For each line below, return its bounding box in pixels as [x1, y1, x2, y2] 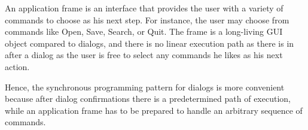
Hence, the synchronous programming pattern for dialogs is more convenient [5, 80, 285, 93]
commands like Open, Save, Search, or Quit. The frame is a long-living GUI [5, 25, 283, 38]
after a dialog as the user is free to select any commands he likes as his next [5, 49, 283, 61]
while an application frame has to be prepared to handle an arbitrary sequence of [5, 104, 303, 116]
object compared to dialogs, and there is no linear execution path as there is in [5, 37, 294, 49]
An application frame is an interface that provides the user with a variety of [5, 2, 283, 14]
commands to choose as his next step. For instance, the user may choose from [5, 13, 289, 26]
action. [5, 60, 30, 72]
